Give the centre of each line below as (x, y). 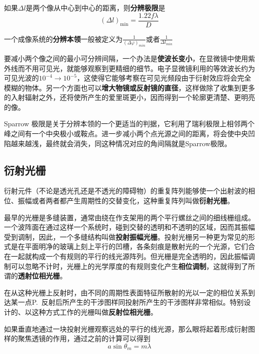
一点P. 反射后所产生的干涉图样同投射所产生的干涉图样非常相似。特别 (131, 302)
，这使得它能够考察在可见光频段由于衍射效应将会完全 (164, 78)
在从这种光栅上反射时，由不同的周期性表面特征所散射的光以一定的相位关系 (126, 292)
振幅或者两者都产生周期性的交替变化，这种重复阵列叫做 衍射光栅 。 (126, 201)
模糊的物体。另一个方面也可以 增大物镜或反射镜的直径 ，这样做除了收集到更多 (129, 87)
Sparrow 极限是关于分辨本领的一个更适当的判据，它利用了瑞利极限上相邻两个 (129, 124)
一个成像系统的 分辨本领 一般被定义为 (63, 39)
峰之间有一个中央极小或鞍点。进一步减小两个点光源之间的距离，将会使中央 (126, 133)
